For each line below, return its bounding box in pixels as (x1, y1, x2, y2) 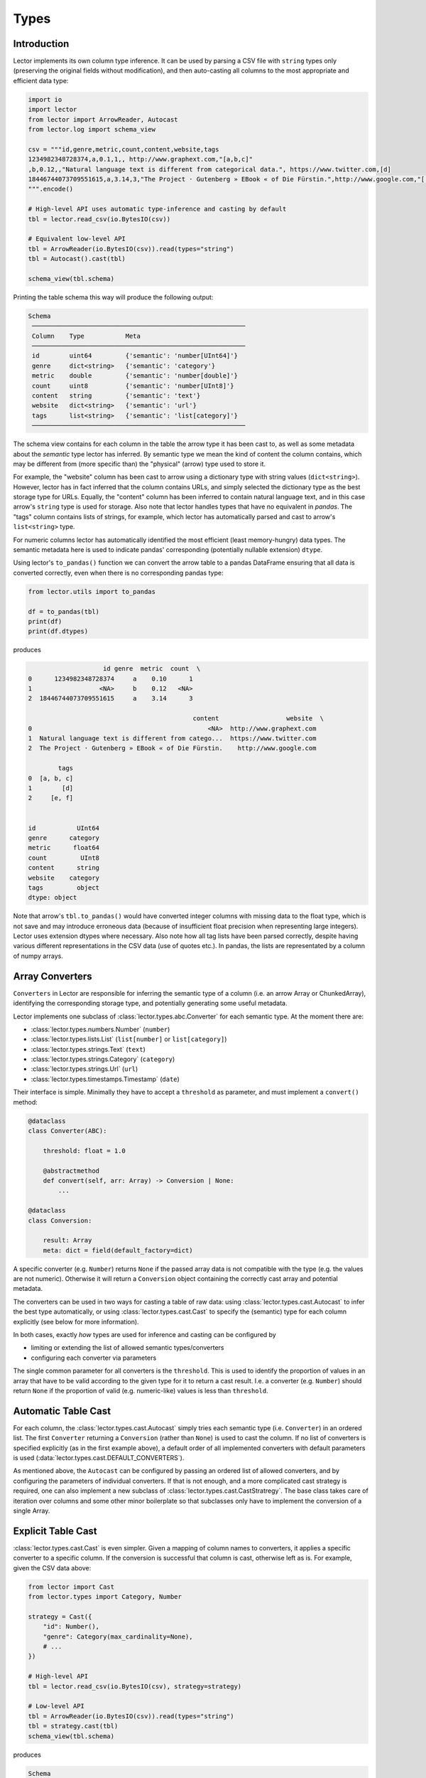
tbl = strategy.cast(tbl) (28, 1722, 119, 1730)
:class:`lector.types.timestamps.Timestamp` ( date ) (31, 1075, 180, 1083)
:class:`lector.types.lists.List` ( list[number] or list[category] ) (31, 1035, 227, 1043)
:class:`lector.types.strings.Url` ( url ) (31, 1065, 138, 1073)
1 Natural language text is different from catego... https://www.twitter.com (28, 735, 317, 742)
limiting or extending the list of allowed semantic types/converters (31, 1343, 224, 1352)
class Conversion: (28, 1216, 92, 1225)
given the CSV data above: (13, 1563, 92, 1572)
